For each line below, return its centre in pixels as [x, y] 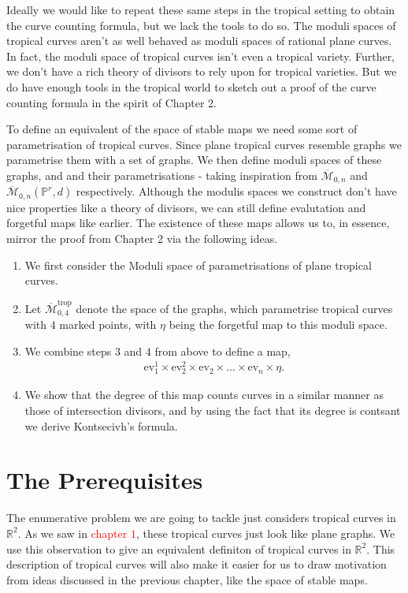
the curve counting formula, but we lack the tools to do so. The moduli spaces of [201, 25]
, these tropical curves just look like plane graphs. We [265, 533]
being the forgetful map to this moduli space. [278, 324]
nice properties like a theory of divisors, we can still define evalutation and [186, 207]
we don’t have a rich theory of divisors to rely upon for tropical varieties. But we [202, 71]
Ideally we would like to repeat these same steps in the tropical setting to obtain [201, 9]
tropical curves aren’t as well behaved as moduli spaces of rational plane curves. [199, 41]
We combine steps [68, 351]
